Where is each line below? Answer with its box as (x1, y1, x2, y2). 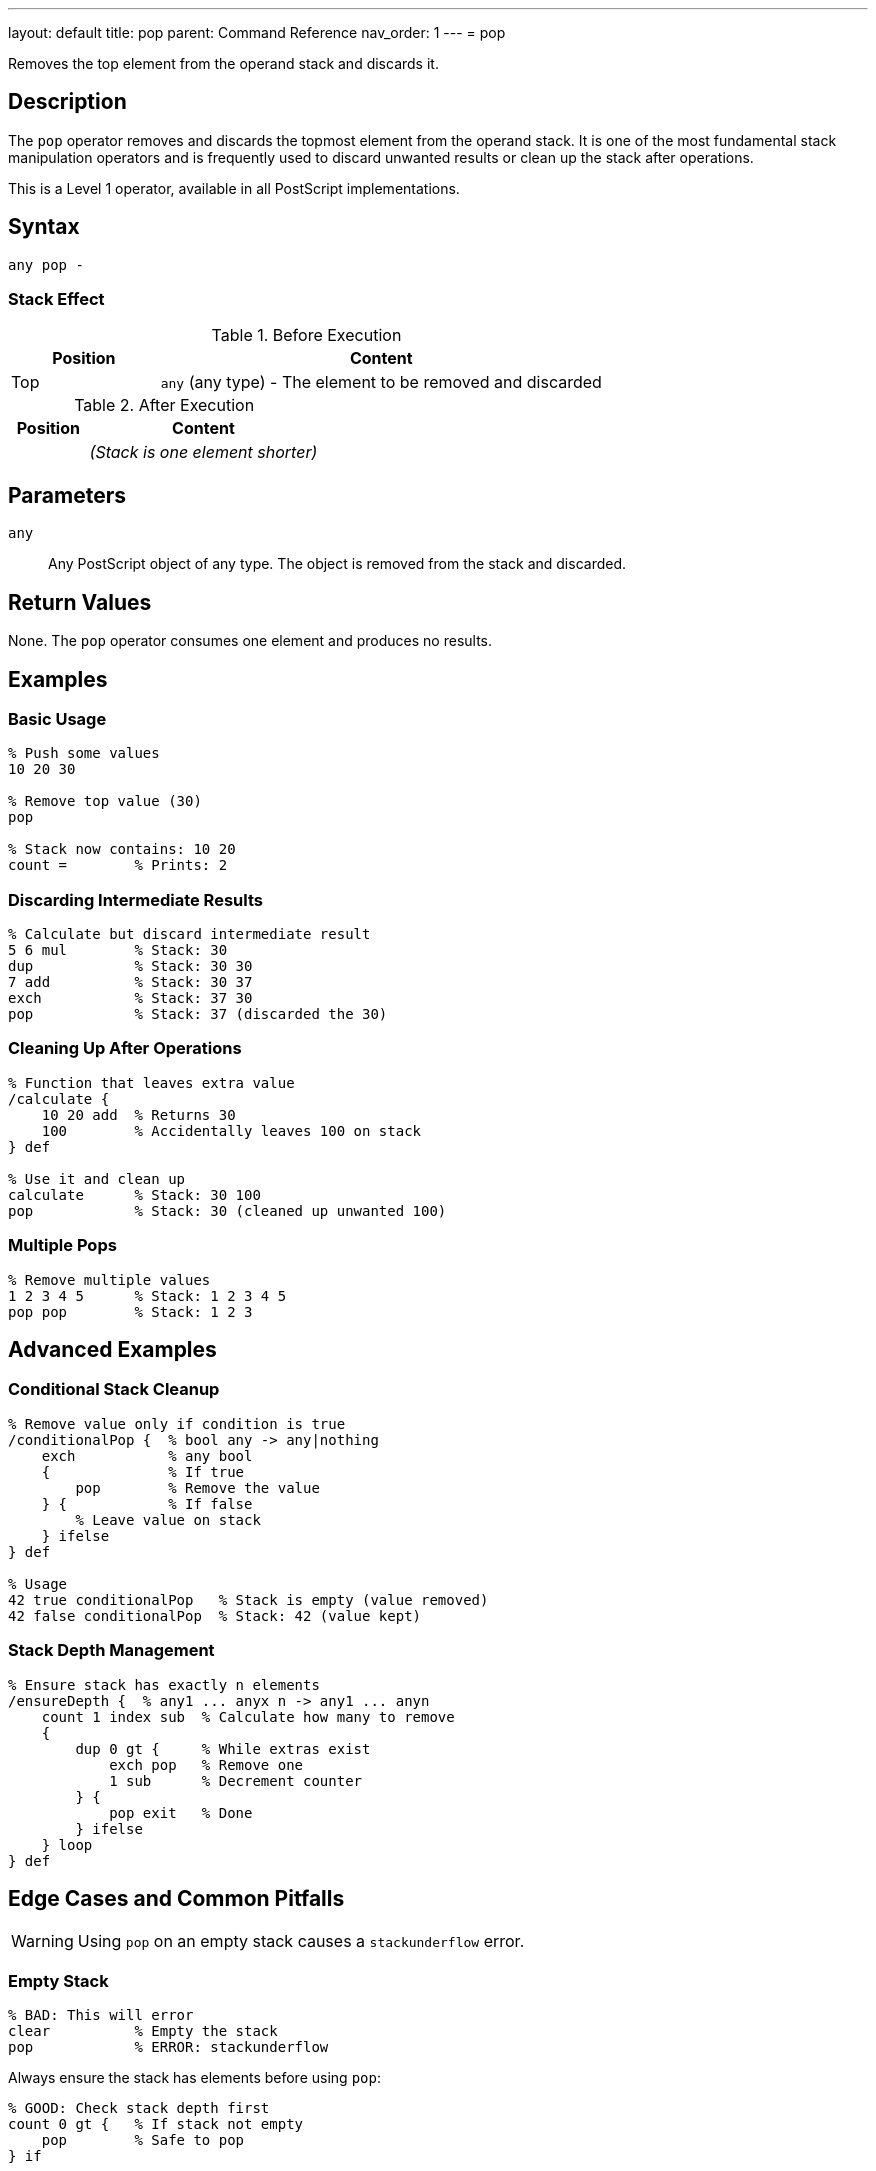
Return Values (8, 589, 152, 615)
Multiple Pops (8, 1235, 117, 1256)
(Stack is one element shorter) (89, 442, 318, 463)
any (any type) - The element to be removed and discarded (160, 372, 602, 393)
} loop (41, 1836, 93, 1853)
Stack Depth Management (8, 1640, 215, 1661)
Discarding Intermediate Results (8, 889, 263, 910)
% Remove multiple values (8, 1271, 211, 1288)
